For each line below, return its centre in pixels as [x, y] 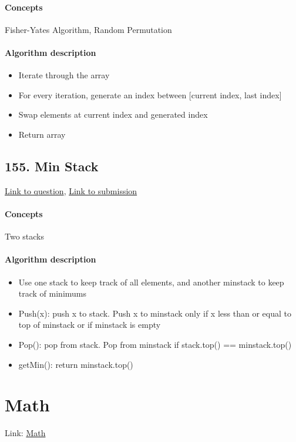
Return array [42, 134]
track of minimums [53, 293]
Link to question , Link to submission [71, 190]
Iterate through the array [64, 75]
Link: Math [25, 433]
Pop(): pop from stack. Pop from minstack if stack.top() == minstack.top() [155, 344]
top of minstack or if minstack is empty [90, 325]
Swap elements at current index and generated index [113, 114]
